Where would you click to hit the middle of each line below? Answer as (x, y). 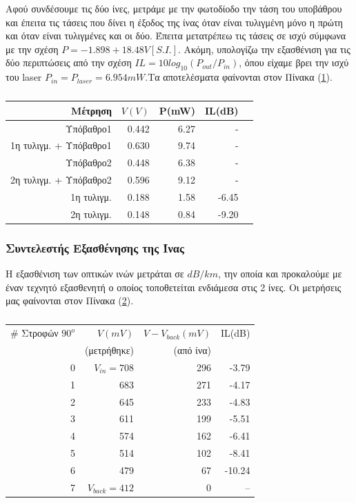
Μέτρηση (91, 110)
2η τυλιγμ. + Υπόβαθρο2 (61, 180)
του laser (24, 77)
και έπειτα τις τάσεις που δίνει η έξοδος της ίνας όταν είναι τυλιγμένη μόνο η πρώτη (174, 22)
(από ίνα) (192, 350)
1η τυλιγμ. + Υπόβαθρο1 (61, 145)
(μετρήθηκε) (109, 350)
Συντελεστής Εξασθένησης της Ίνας (95, 247)
